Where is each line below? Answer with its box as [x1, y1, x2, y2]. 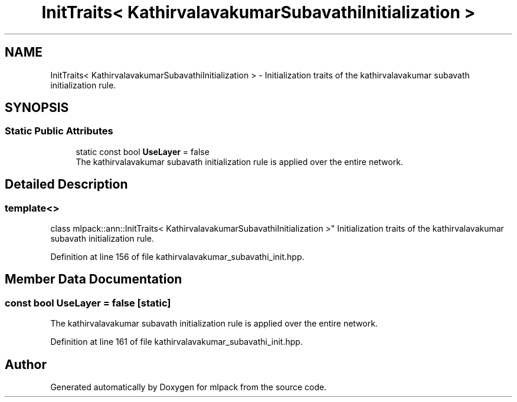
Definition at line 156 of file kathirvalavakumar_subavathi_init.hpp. [50, 252, 305, 262]
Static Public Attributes [5, 125, 113, 137]
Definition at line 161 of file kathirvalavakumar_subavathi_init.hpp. [50, 337, 303, 347]
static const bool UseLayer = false [76, 146, 210, 157]
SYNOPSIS [5, 100, 69, 116]
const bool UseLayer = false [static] [5, 296, 171, 309]
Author [5, 357, 47, 372]
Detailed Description [5, 177, 128, 192]
